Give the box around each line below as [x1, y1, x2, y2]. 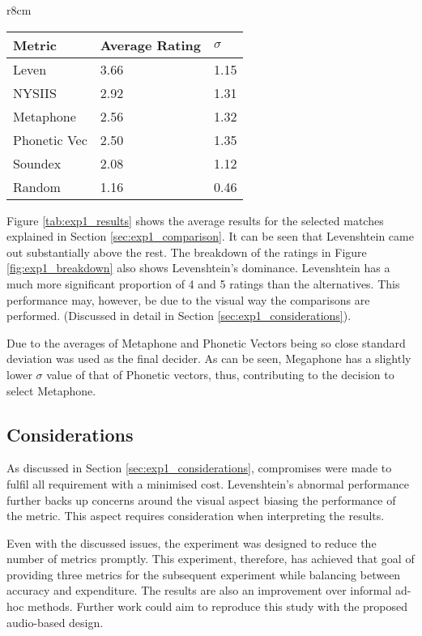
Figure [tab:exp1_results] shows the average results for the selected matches [6, 211, 384, 228]
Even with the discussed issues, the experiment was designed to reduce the [6, 534, 377, 551]
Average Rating [100, 35, 201, 54]
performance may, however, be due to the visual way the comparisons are [6, 291, 370, 308]
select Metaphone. [6, 382, 96, 399]
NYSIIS [13, 83, 57, 102]
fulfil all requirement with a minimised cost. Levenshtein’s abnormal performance [6, 475, 409, 492]
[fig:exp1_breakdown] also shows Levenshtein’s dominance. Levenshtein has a [6, 259, 390, 276]
